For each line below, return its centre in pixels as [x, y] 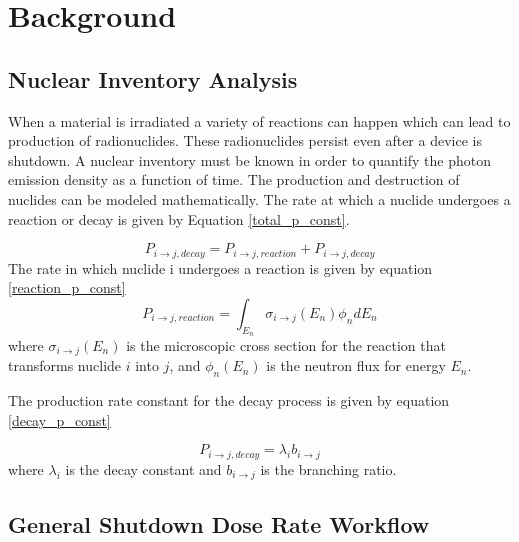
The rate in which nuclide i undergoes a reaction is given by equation [220, 267]
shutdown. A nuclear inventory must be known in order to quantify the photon [249, 159]
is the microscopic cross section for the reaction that [286, 344]
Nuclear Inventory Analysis [153, 78]
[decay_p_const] [59, 419]
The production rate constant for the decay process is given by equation [229, 400]
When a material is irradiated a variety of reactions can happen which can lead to [259, 120]
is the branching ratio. [328, 468]
